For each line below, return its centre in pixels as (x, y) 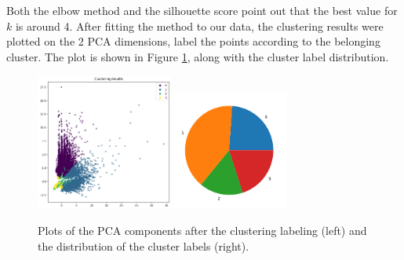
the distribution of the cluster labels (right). (144, 245)
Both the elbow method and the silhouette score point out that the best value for (202, 10)
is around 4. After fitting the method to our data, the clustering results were (199, 26)
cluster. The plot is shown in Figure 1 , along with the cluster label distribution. (198, 56)
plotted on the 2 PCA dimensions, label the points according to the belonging (193, 41)
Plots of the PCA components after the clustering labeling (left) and (202, 231)
